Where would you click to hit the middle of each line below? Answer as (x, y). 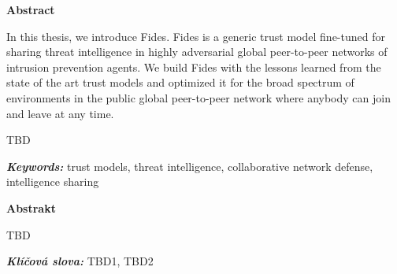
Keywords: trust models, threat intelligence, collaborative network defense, (190, 166)
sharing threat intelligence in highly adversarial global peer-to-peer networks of (197, 52)
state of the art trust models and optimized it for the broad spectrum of (180, 82)
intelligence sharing (53, 181)
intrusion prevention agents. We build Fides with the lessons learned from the (194, 67)
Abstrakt (31, 207)
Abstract (31, 9)
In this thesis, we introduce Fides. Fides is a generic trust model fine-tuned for (196, 36)
